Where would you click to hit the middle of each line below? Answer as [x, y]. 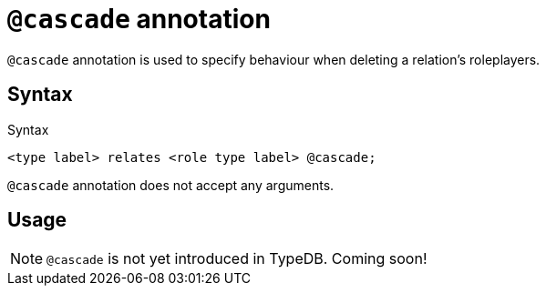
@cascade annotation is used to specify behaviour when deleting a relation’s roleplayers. [274, 59]
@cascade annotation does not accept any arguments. [171, 185]
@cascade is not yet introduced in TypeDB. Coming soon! [237, 259]
